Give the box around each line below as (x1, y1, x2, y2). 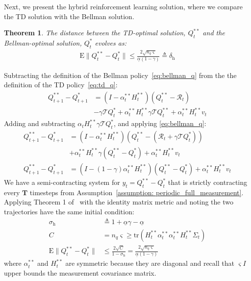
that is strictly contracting (168, 177, 248, 187)
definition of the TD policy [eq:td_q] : (4, 79, 118, 90)
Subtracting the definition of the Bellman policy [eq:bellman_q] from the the (4, 70, 237, 80)
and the (202, 27, 225, 38)
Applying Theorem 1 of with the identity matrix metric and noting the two (4, 197, 233, 207)
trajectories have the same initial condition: (4, 206, 134, 216)
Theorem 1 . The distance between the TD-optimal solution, (4, 27, 186, 38)
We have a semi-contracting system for (4, 177, 120, 187)
